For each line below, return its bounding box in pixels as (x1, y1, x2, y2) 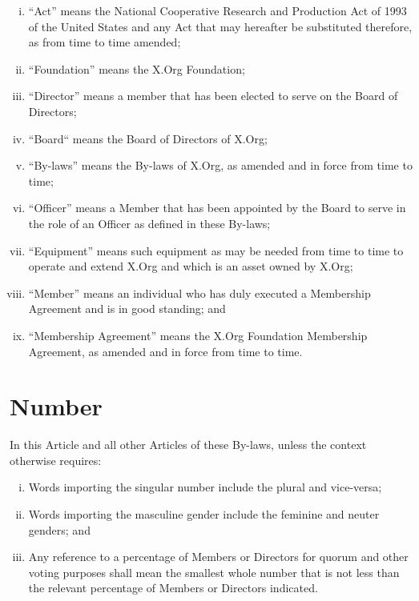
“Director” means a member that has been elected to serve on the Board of (28, 87, 398, 104)
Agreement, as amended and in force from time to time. (28, 343, 303, 359)
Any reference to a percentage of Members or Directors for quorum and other (28, 548, 409, 565)
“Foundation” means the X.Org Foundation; (28, 60, 245, 77)
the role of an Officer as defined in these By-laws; (28, 214, 271, 231)
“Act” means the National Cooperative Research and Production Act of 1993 (28, 2, 407, 18)
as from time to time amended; (28, 34, 181, 50)
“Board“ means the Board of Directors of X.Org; (28, 130, 268, 146)
